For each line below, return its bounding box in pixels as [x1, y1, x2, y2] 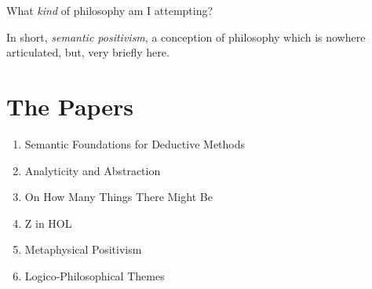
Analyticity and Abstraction [24, 162, 161, 178]
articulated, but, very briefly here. [6, 44, 170, 60]
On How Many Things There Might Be [24, 188, 213, 205]
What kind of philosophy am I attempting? [6, 2, 213, 18]
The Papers [6, 90, 134, 122]
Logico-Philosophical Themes [24, 267, 165, 284]
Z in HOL [24, 214, 72, 231]
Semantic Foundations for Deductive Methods [24, 135, 246, 152]
